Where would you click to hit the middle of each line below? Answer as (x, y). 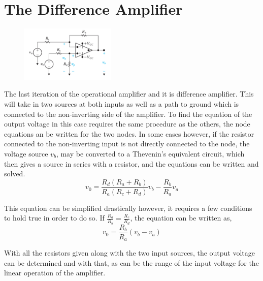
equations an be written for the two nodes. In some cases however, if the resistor (129, 133)
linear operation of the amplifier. (55, 273)
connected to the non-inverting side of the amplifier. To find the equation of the (128, 114)
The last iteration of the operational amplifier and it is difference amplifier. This (129, 94)
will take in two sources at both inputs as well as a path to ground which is (122, 103)
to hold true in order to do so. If (54, 218)
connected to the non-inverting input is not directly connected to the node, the (127, 144)
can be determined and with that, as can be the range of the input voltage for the (131, 262)
